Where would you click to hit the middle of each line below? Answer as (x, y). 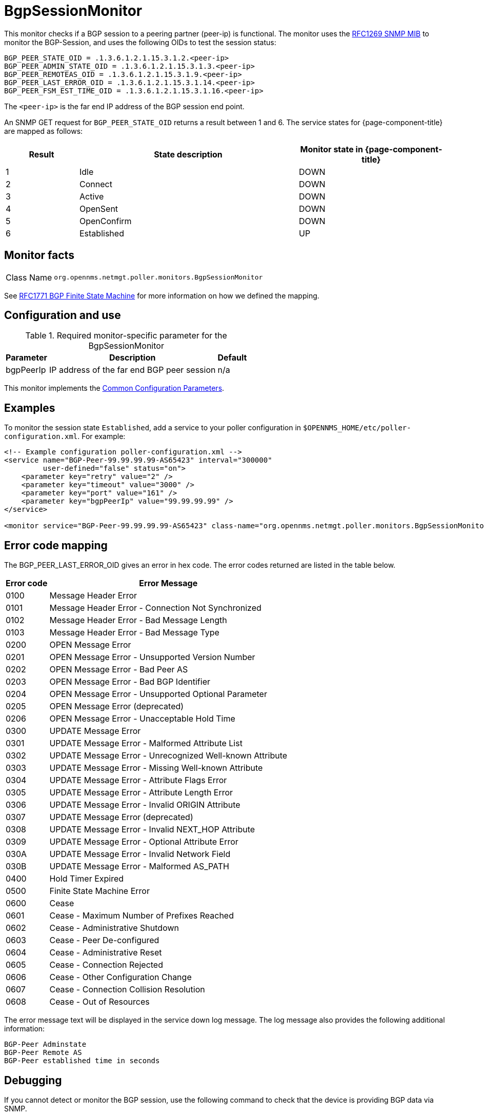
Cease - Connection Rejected (106, 965)
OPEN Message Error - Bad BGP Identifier (130, 682)
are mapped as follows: (44, 131)
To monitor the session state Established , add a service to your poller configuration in (153, 428)
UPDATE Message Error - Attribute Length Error (141, 793)
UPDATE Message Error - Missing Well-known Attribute (156, 768)
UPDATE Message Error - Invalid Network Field (140, 854)
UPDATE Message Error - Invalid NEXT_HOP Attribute (152, 830)
